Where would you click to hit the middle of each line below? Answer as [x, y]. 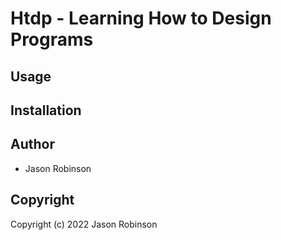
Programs [52, 39]
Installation [46, 110]
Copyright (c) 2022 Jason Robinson [84, 224]
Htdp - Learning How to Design [141, 18]
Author [32, 144]
